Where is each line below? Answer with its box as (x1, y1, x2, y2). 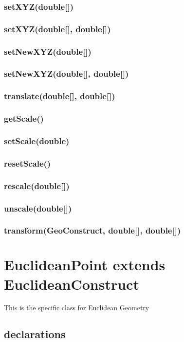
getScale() (4, 112, 44, 125)
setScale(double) (4, 134, 70, 147)
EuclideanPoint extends (4, 255, 166, 275)
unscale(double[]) (4, 202, 72, 214)
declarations (4, 326, 66, 341)
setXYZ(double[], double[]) (4, 22, 111, 35)
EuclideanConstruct (4, 274, 139, 294)
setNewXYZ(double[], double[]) (4, 67, 129, 80)
